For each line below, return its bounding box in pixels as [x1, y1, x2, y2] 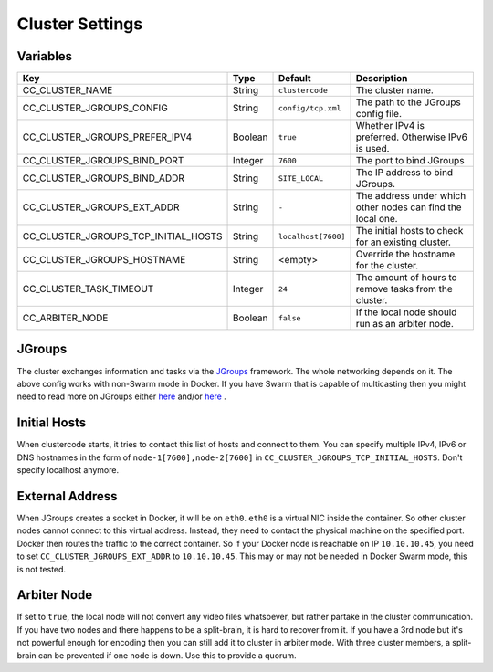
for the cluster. [355, 259, 419, 272]
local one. [355, 213, 398, 226]
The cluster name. [355, 84, 434, 97]
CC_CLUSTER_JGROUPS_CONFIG [22, 101, 168, 114]
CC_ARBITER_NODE [22, 311, 109, 324]
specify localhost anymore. [16, 465, 119, 476]
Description [355, 72, 408, 85]
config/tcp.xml [278, 103, 341, 113]
